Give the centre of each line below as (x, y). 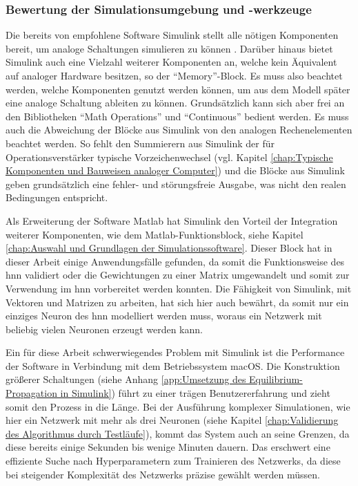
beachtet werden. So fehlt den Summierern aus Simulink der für (140, 143)
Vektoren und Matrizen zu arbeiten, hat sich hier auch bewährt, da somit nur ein (177, 302)
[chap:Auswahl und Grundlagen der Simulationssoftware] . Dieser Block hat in (169, 248)
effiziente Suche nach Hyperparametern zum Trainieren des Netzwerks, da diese (173, 461)
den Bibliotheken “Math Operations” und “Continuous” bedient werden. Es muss (177, 116)
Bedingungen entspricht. (57, 197)
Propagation (31, 393)
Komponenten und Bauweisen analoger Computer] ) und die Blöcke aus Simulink (175, 170)
